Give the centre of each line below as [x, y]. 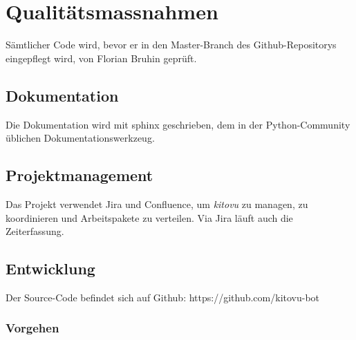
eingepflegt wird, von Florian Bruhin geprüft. [101, 58]
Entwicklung [50, 268]
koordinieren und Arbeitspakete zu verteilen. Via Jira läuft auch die [149, 217]
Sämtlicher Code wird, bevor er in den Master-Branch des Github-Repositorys [171, 45]
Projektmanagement [79, 175]
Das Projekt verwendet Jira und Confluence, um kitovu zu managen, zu [157, 204]
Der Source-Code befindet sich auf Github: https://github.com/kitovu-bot [163, 297]
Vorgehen [32, 328]
